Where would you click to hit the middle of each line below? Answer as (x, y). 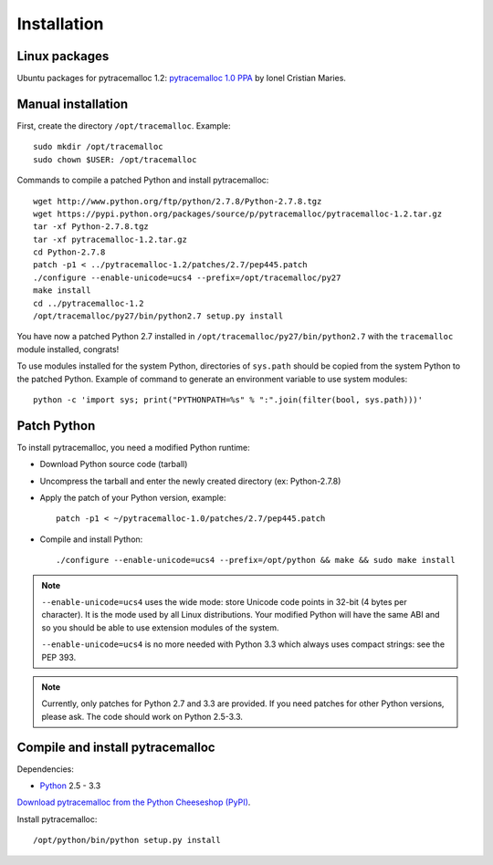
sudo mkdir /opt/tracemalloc (98, 147)
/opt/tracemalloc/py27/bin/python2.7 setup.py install (158, 316)
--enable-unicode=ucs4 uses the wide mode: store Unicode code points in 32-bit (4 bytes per (225, 602)
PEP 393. (59, 657)
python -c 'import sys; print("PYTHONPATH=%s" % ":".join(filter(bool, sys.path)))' (228, 400)
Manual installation (73, 104)
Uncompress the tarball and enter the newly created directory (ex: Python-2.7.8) (190, 481)
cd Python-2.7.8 (69, 252)
